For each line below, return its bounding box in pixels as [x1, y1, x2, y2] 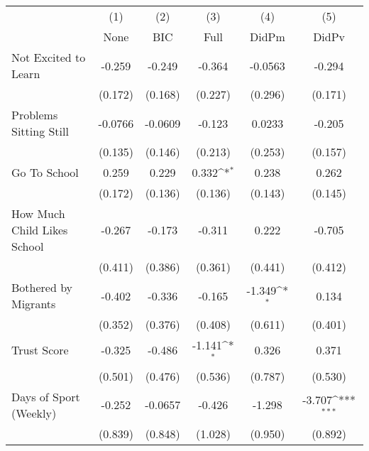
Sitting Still [11, 123, 69, 139]
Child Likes [11, 222, 68, 238]
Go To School [11, 164, 79, 180]
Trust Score [11, 342, 69, 359]
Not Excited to [11, 49, 86, 65]
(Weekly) [11, 404, 57, 421]
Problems [11, 107, 58, 123]
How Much [11, 205, 65, 222]
